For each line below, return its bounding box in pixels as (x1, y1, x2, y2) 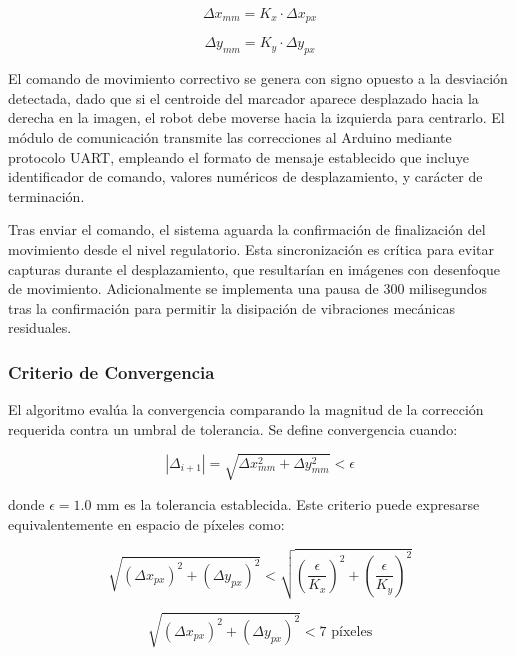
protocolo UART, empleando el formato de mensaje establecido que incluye (8, 146, 469, 167)
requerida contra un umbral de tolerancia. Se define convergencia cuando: (8, 418, 458, 439)
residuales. (8, 317, 72, 338)
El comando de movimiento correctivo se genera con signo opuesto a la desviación (8, 68, 508, 89)
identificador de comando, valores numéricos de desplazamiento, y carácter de (8, 166, 483, 187)
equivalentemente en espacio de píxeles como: (8, 513, 285, 534)
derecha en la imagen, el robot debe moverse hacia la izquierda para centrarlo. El (8, 107, 505, 128)
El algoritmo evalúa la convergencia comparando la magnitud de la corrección (8, 399, 484, 420)
